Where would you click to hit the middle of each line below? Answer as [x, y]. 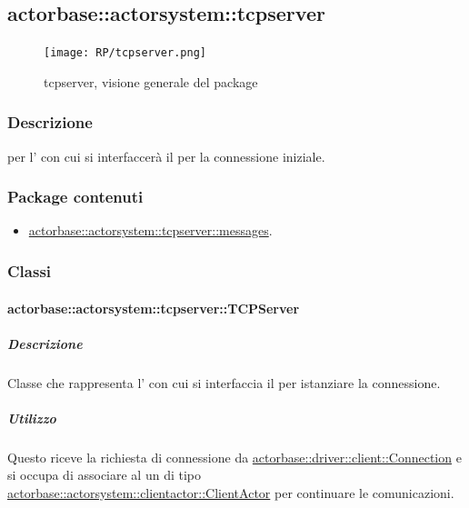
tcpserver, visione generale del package [151, 81]
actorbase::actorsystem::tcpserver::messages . [150, 230]
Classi [30, 271]
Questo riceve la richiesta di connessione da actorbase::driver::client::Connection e [234, 457]
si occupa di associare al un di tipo [104, 475]
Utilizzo [32, 418]
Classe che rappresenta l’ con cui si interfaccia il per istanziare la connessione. [224, 382]
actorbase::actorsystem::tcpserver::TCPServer [154, 308]
